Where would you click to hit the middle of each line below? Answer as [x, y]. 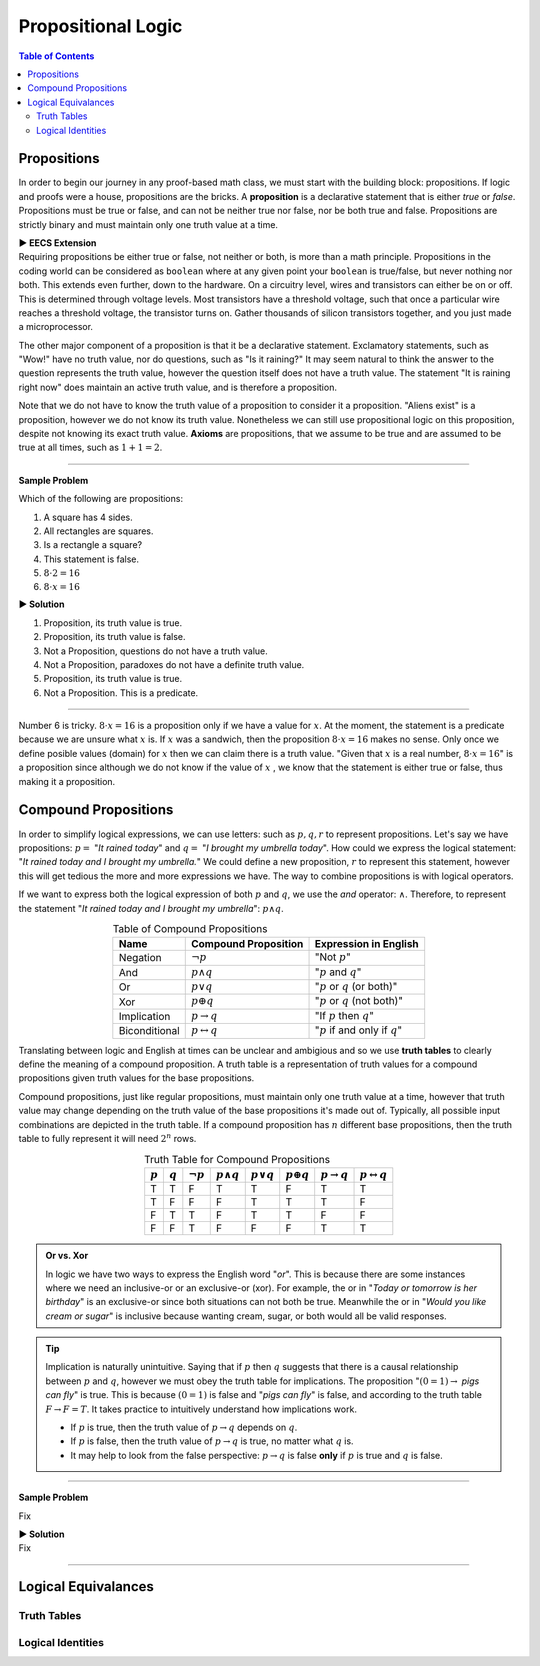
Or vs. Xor [67, 1256]
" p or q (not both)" [359, 1001]
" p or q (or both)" [356, 987]
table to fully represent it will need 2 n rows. [107, 1137]
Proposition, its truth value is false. [114, 637]
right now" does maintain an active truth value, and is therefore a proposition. [177, 387]
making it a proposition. [67, 781]
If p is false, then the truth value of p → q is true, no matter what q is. [212, 1441]
